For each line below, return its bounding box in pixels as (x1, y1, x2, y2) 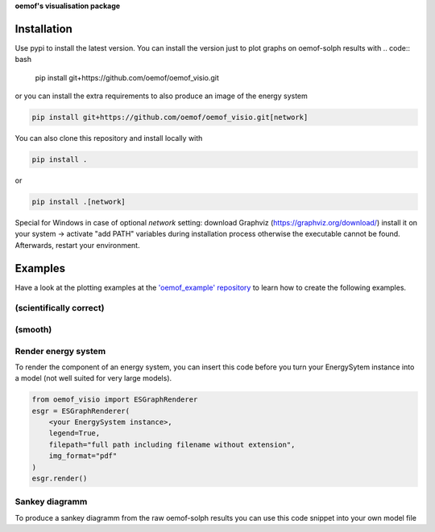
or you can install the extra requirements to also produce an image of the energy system (14, 91, 308, 101)
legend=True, (48, 429, 101, 438)
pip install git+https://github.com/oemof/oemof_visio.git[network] (31, 113, 309, 122)
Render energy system (14, 345, 106, 357)
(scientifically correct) (14, 303, 105, 314)
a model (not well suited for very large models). (14, 373, 172, 383)
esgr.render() (31, 474, 88, 483)
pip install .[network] (31, 197, 126, 206)
